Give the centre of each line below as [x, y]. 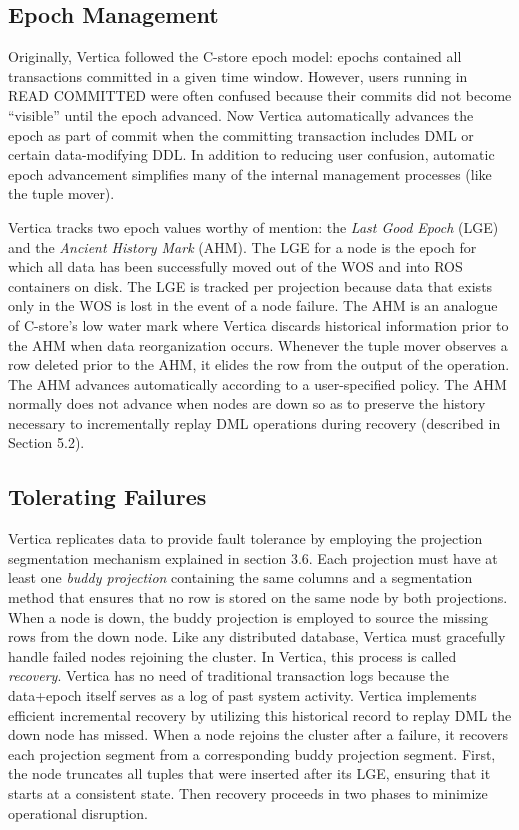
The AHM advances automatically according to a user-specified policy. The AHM [257, 383]
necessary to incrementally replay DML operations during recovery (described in [254, 422]
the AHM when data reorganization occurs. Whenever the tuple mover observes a [258, 344]
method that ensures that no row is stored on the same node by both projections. [258, 597]
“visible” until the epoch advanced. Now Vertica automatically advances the [241, 114]
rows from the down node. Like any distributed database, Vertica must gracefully [257, 636]
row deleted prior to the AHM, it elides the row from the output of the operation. [259, 364]
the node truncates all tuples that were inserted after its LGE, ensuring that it [249, 773]
